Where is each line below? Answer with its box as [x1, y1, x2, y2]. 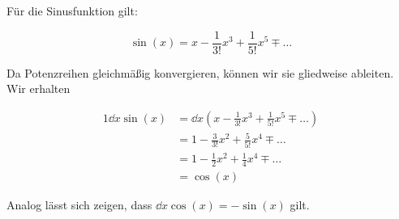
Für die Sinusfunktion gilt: [6, 2, 138, 19]
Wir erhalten [6, 80, 71, 97]
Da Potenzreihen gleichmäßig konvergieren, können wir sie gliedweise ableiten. [6, 64, 394, 81]
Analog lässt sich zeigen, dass [6, 196, 152, 213]
